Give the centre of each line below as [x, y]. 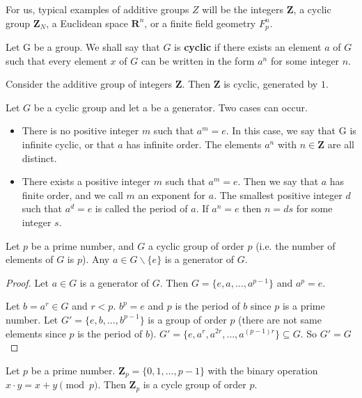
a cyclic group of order [196, 245]
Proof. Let [27, 282]
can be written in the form [198, 60]
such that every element [56, 60]
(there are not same [280, 319]
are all [341, 144]
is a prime [304, 306]
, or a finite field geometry [200, 23]
